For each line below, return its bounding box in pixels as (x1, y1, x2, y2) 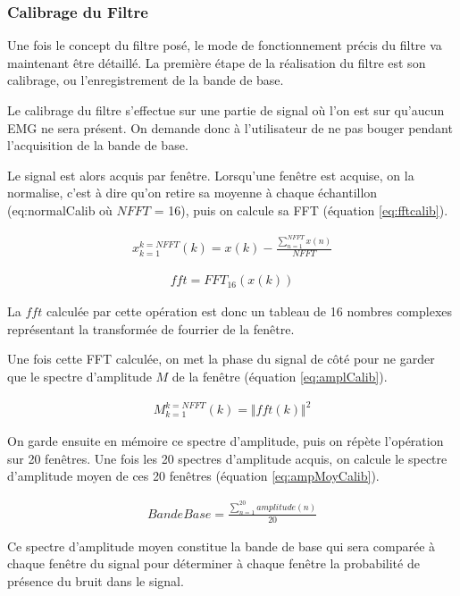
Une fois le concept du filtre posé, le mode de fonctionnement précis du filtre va (7, 36, 442, 55)
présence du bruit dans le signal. (7, 571, 184, 590)
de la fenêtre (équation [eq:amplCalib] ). (171, 367, 388, 386)
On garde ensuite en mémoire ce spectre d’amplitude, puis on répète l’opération (7, 432, 444, 450)
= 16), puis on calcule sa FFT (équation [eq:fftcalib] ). (154, 200, 448, 219)
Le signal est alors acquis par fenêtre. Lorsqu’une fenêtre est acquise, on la (7, 165, 414, 184)
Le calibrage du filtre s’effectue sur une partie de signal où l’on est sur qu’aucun (7, 101, 445, 119)
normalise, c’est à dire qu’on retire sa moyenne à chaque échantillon (7, 183, 378, 202)
